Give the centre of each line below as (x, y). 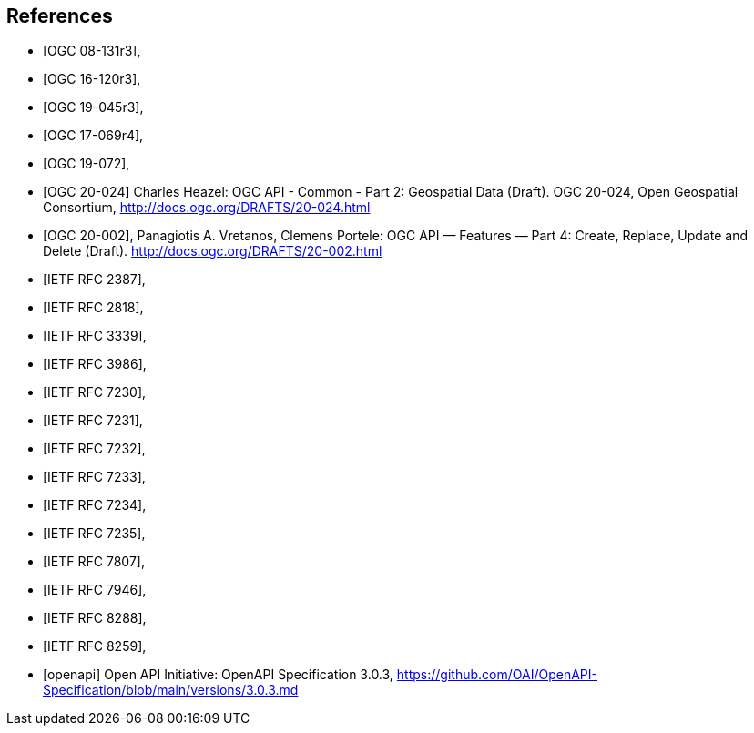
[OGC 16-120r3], (92, 79)
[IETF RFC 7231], (93, 421)
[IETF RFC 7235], (94, 534)
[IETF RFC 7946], (95, 590)
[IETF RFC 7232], (94, 449)
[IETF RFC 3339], (95, 336)
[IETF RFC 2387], (94, 280)
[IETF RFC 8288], (95, 618)
